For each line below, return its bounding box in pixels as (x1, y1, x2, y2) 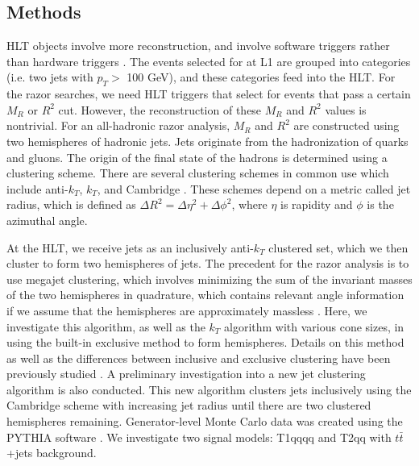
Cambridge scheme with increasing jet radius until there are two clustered (6, 397, 371, 414)
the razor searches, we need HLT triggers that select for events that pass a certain (6, 85, 411, 102)
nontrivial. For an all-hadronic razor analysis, (6, 117, 230, 134)
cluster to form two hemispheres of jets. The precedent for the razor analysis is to (6, 255, 409, 272)
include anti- (6, 180, 68, 197)
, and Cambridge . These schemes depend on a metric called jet (97, 180, 411, 197)
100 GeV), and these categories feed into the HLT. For (127, 69, 396, 85)
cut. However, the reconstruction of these (58, 101, 262, 118)
